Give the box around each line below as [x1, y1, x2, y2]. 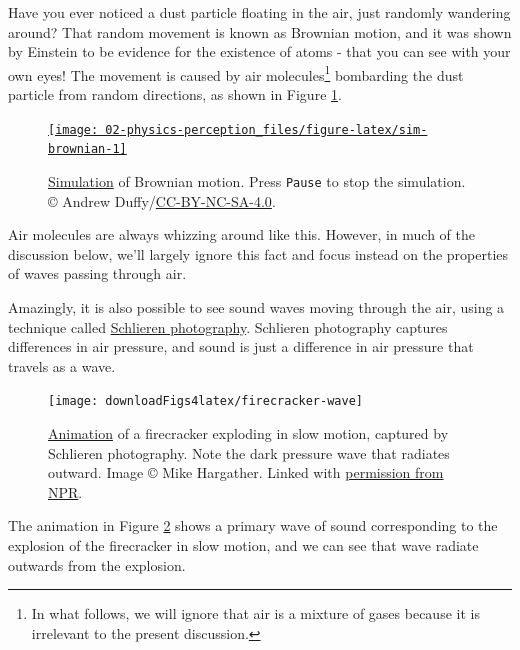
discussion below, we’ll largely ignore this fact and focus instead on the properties [8, 243, 509, 264]
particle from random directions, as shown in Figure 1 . [8, 84, 342, 105]
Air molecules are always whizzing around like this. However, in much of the [8, 224, 476, 245]
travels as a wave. [8, 355, 116, 376]
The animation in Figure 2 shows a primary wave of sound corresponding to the [8, 515, 498, 536]
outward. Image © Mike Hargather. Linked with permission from [48, 462, 444, 483]
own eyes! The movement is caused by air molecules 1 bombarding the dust [8, 61, 464, 85]
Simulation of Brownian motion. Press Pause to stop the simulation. [48, 170, 466, 191]
